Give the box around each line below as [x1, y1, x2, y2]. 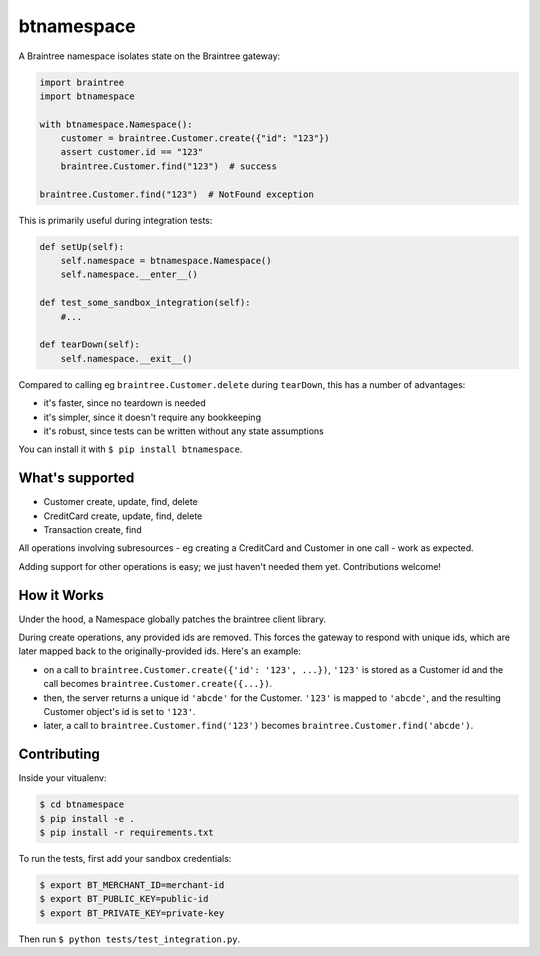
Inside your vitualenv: [18, 772, 107, 784]
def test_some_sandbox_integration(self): [39, 297, 251, 309]
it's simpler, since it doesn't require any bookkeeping [43, 411, 262, 423]
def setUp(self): [39, 241, 125, 252]
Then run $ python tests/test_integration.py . [18, 933, 241, 945]
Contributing [18, 746, 100, 763]
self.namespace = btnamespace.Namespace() [60, 255, 272, 267]
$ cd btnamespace [39, 799, 125, 810]
